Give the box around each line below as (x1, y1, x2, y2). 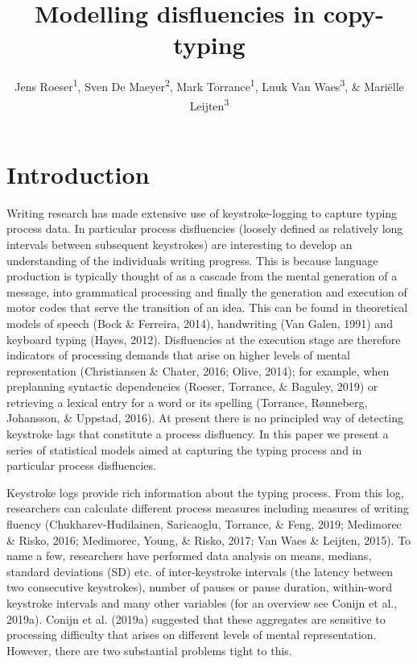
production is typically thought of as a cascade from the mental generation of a (6, 268, 398, 284)
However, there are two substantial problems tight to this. (6, 641, 292, 658)
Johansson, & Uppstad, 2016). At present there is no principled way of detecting (6, 409, 404, 426)
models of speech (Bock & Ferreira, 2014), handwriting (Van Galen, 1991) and (6, 314, 393, 331)
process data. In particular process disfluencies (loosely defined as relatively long (6, 220, 403, 237)
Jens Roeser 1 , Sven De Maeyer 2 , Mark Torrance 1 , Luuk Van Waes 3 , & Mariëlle (14, 76, 404, 94)
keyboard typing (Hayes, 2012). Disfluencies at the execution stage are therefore (6, 330, 401, 347)
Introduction (6, 157, 150, 190)
